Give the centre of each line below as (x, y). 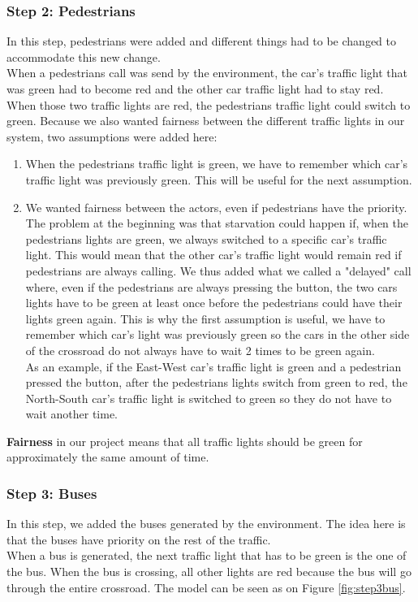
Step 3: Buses (52, 493)
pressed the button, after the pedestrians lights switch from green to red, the (216, 382)
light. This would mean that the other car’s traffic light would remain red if (213, 255)
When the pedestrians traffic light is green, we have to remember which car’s (217, 164)
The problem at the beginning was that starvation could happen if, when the (217, 223)
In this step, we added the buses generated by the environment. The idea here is (206, 524)
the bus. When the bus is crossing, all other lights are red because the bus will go (209, 572)
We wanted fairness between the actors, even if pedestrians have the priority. (216, 207)
